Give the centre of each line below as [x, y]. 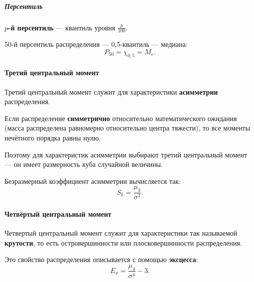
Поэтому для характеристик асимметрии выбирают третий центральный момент [126, 154]
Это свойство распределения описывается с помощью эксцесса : [101, 259]
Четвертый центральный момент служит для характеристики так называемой [121, 232]
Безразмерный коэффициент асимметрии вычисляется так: [93, 181]
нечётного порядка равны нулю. [53, 137]
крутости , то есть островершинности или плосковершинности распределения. [123, 242]
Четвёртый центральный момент [58, 213]
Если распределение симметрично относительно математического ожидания [121, 118]
